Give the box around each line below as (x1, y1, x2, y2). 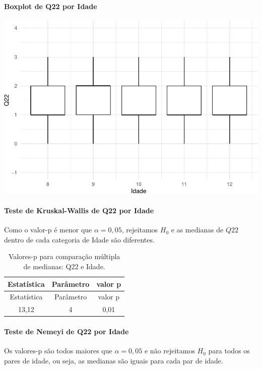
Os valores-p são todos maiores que (4, 345, 112, 356)
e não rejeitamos (144, 345, 195, 356)
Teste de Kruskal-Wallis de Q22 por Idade (4, 205, 154, 216)
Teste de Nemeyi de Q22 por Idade (4, 326, 129, 336)
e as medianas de (171, 224, 224, 235)
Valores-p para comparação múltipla (8, 251, 120, 262)
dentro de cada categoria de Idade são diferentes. (4, 234, 155, 244)
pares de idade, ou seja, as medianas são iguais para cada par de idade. (4, 355, 223, 365)
